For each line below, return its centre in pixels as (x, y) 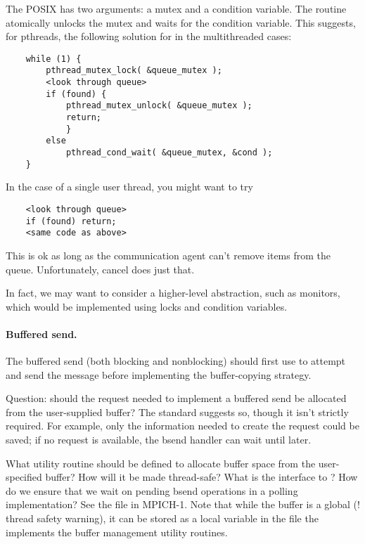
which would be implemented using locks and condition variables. (147, 306)
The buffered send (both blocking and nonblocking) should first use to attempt (176, 361)
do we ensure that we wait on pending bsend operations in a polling (152, 490)
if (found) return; (71, 221)
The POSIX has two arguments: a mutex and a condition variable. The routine (176, 8)
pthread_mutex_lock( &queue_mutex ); (134, 71)
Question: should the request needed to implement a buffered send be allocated (176, 398)
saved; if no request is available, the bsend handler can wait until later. (159, 440)
